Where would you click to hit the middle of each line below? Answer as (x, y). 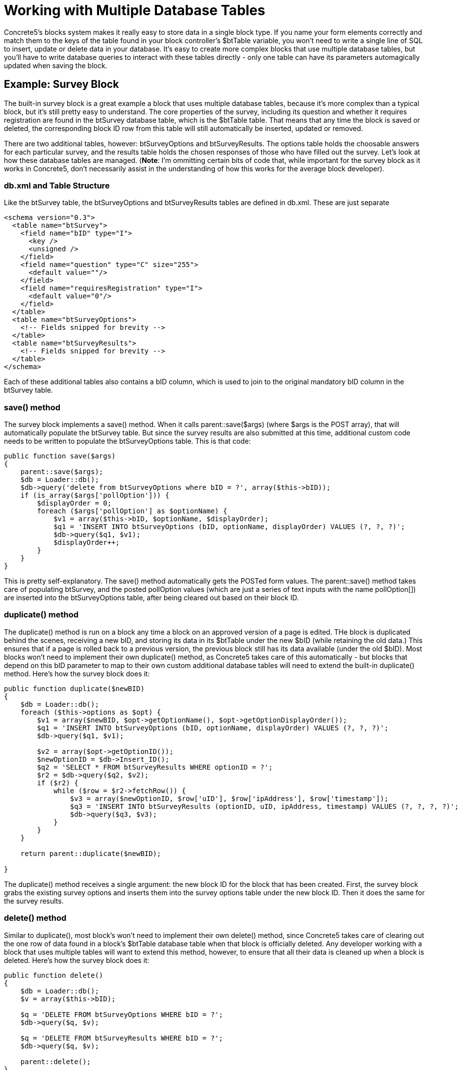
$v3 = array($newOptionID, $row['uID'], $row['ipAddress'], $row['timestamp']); (229, 798)
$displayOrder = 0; (74, 503)
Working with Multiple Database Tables (135, 10)
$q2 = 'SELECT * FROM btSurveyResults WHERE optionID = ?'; (155, 767)
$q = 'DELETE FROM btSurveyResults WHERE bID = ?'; (122, 1038)
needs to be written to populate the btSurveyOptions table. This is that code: (128, 441)
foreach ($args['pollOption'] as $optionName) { (132, 511)
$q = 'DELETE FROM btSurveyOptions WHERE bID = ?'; (122, 1014)
